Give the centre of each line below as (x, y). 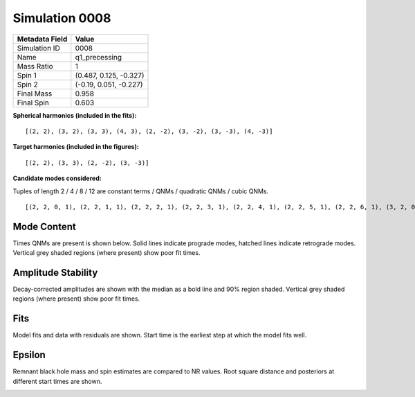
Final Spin (33, 103)
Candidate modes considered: (57, 178)
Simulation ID (38, 48)
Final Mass (35, 94)
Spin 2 (27, 85)
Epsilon (29, 355)
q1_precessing (99, 57)
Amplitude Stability (55, 273)
